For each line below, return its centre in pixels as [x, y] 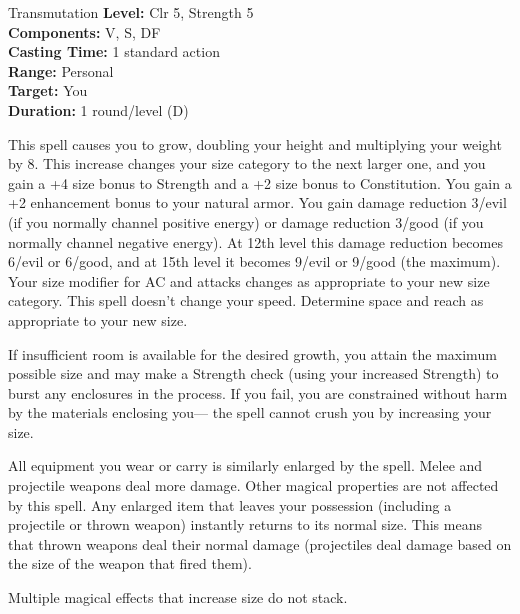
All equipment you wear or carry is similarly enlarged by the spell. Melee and [245, 465]
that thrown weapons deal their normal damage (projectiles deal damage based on [260, 543]
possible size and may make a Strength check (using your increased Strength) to [253, 373]
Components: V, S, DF [84, 31]
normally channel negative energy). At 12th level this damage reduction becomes [255, 241]
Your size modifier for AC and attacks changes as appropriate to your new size [249, 280]
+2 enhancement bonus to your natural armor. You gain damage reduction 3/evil [257, 202]
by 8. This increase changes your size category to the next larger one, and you [247, 163]
